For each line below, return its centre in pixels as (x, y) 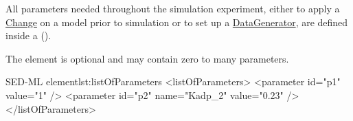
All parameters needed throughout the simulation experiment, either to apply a (173, 8)
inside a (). (29, 35)
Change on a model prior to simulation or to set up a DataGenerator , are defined (177, 22)
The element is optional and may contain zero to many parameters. (147, 58)
